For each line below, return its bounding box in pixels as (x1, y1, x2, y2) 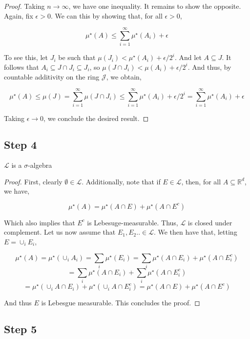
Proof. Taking (4, 1, 45, 11)
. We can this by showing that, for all (50, 10, 163, 20)
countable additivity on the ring (4, 71, 100, 81)
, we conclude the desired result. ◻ (43, 113, 149, 123)
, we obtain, (106, 71, 142, 81)
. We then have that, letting (153, 227, 237, 237)
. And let (175, 52, 202, 62)
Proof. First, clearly (4, 176, 62, 186)
